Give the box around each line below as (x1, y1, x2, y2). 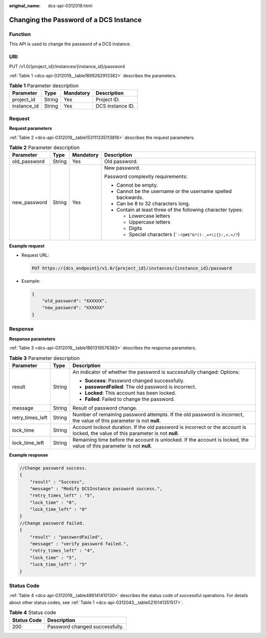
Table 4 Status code (9, 609, 56, 616)
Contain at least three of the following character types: (116, 206, 243, 213)
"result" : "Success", (30, 479, 85, 485)
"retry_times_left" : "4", (30, 548, 96, 554)
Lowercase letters (129, 212, 170, 219)
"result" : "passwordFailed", (30, 534, 103, 539)
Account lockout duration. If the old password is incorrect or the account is (72, 424, 246, 431)
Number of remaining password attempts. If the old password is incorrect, (72, 411, 244, 418)
